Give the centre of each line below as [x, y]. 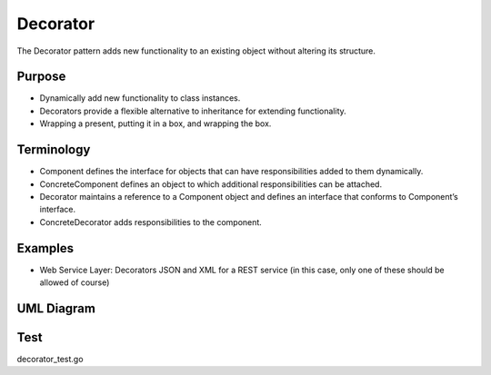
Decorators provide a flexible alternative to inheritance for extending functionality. [193, 111]
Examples [45, 248]
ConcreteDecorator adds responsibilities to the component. [151, 222]
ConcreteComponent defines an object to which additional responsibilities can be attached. [210, 184]
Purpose [41, 77]
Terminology [54, 150]
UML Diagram [56, 308]
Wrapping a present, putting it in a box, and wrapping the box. [155, 123]
